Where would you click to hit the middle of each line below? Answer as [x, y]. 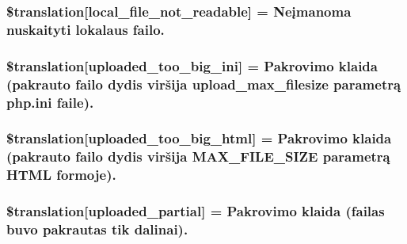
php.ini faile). [50, 102]
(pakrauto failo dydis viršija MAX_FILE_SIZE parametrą [198, 156]
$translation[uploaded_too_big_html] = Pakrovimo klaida [199, 138]
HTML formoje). [61, 175]
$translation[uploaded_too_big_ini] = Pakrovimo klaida [192, 65]
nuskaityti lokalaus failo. [86, 29]
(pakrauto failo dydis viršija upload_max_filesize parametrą [204, 84]
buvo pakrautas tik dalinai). [97, 229]
